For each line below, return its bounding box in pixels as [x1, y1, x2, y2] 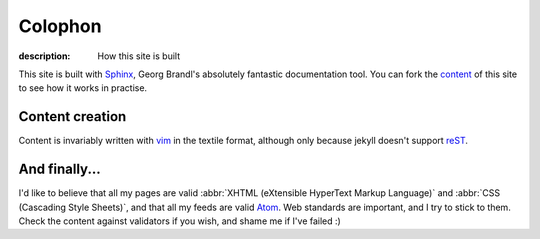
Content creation [18, 108, 127, 125]
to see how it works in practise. [18, 82, 148, 94]
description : [18, 50, 71, 62]
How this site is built [97, 50, 180, 62]
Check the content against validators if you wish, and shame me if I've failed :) [18, 215, 342, 227]
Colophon [18, 15, 102, 37]
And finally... [18, 161, 101, 178]
